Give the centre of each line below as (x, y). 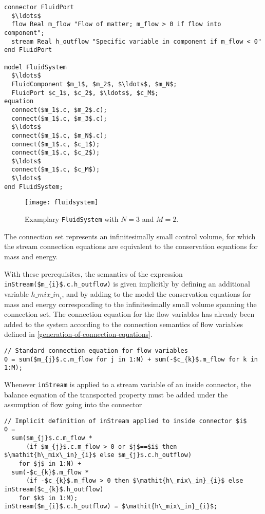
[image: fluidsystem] (62, 203)
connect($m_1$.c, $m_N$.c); (59, 135)
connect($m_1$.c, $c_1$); (56, 144)
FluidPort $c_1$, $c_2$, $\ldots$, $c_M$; (85, 93)
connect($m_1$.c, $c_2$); (56, 153)
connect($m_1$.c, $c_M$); (56, 170)
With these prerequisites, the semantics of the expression (93, 273)
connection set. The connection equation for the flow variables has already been (129, 314)
